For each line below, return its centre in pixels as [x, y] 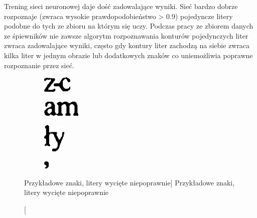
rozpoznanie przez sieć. [39, 65]
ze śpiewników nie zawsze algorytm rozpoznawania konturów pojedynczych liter [126, 35]
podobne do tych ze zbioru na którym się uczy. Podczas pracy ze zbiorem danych [129, 26]
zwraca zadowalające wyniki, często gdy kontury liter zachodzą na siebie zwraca [127, 45]
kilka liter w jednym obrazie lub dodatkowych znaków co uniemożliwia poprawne [128, 55]
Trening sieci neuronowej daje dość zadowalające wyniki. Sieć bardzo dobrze [121, 6]
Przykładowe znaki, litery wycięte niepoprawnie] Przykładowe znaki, [130, 182]
